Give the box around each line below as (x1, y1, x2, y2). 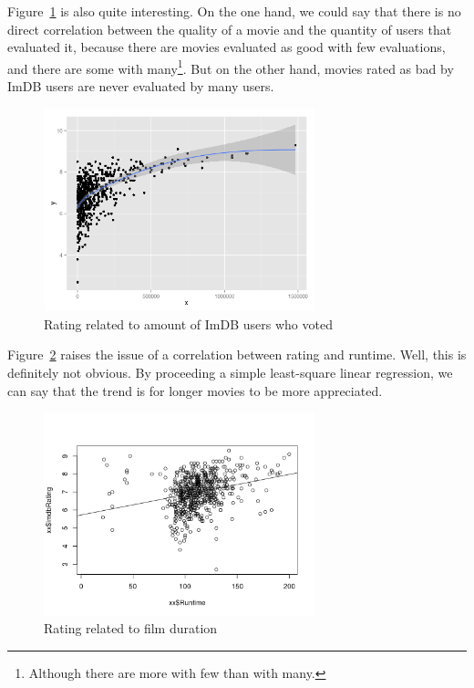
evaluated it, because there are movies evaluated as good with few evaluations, (7, 37, 446, 57)
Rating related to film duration (44, 619, 218, 638)
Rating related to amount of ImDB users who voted (44, 314, 333, 333)
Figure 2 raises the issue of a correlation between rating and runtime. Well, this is (7, 345, 467, 364)
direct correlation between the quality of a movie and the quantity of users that (7, 19, 452, 38)
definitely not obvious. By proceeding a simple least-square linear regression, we (7, 363, 453, 381)
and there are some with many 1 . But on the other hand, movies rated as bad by (7, 56, 454, 78)
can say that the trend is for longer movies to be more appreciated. (7, 380, 383, 400)
